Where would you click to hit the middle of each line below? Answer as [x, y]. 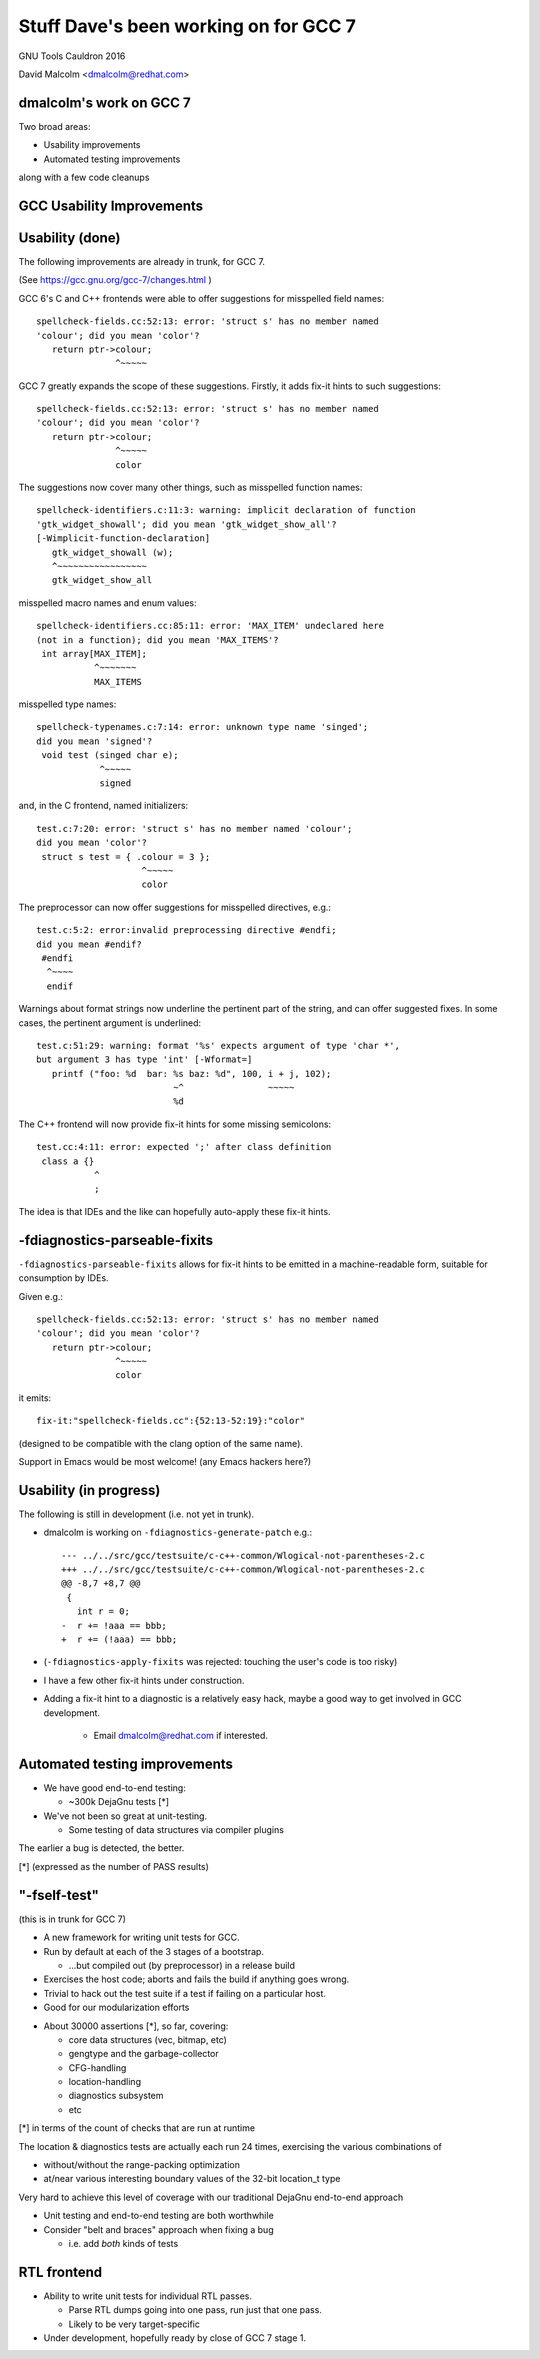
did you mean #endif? [89, 944]
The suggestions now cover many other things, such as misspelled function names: [190, 487]
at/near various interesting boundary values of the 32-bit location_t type [192, 2179]
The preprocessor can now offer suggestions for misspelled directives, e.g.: [175, 907]
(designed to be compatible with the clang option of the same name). [161, 1443]
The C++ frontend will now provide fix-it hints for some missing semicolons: [175, 1124]
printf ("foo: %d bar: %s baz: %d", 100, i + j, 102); [191, 1073]
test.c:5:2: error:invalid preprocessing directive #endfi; [186, 930]
